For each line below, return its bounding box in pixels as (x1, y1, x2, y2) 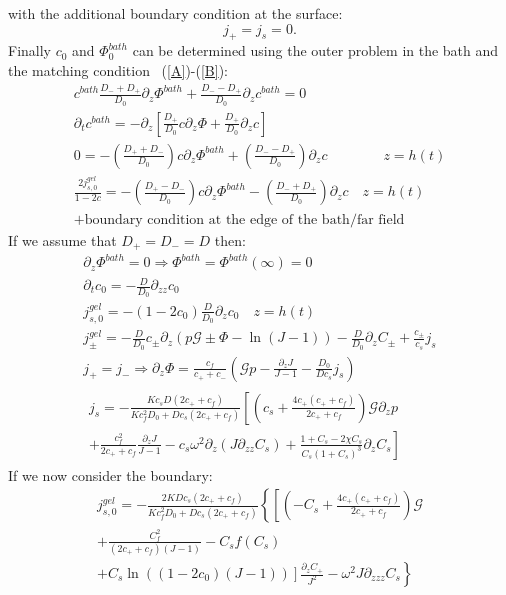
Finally (8, 40, 51, 61)
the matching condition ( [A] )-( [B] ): (8, 59, 228, 80)
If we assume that (8, 229, 117, 250)
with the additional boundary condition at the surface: (8, 3, 343, 23)
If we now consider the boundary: (8, 464, 213, 485)
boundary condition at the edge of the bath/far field (84, 212, 405, 227)
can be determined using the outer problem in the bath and (132, 40, 499, 61)
